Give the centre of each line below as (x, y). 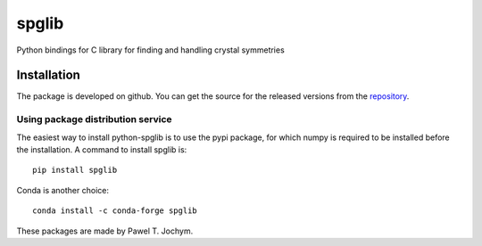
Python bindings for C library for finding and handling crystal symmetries (150, 50)
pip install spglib (75, 170)
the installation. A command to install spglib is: (102, 149)
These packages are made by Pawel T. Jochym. (105, 231)
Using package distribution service (95, 119)
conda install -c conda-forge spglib (115, 211)
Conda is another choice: (62, 190)
